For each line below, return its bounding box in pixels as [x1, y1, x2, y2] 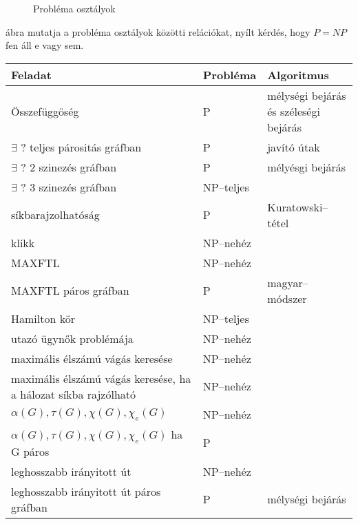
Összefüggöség [11, 103, 79, 119]
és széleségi [267, 103, 320, 119]
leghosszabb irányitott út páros [11, 483, 161, 499]
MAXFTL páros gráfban [11, 282, 129, 299]
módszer [267, 290, 307, 306]
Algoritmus [267, 66, 329, 83]
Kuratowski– [267, 198, 328, 215]
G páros [11, 443, 50, 459]
